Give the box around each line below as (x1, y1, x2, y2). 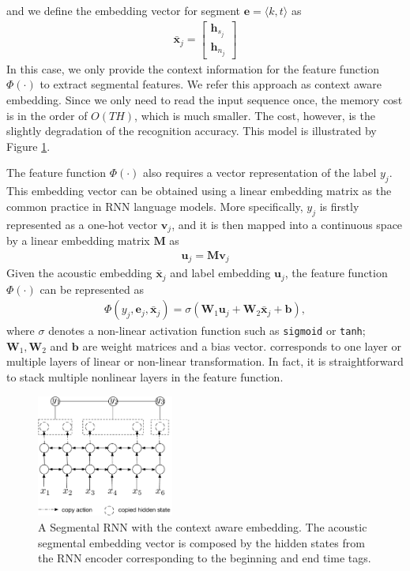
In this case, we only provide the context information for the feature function (6, 60, 380, 77)
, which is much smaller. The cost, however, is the (134, 107, 375, 123)
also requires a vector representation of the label (143, 164, 377, 181)
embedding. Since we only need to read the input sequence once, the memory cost (6, 92, 403, 108)
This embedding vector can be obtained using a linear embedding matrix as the (6, 182, 392, 199)
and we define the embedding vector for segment (6, 2, 241, 18)
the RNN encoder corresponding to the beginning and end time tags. (38, 550, 371, 566)
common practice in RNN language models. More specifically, (6, 197, 303, 214)
